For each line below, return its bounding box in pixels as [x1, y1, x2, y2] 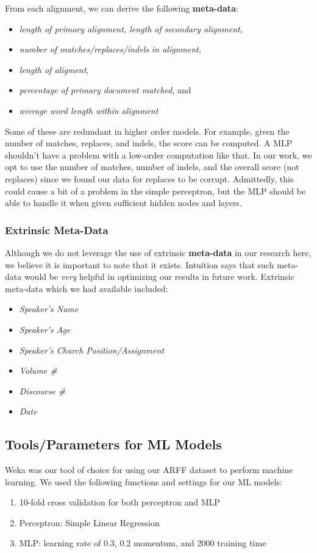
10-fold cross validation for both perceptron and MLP [19, 496, 220, 508]
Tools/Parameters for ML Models [5, 435, 222, 454]
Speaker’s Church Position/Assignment [19, 343, 165, 356]
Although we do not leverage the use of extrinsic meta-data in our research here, [5, 246, 312, 259]
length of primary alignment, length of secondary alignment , [19, 22, 243, 35]
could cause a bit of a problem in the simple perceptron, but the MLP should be [5, 184, 306, 197]
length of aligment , [19, 63, 89, 76]
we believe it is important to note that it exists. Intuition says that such [5, 258, 274, 271]
